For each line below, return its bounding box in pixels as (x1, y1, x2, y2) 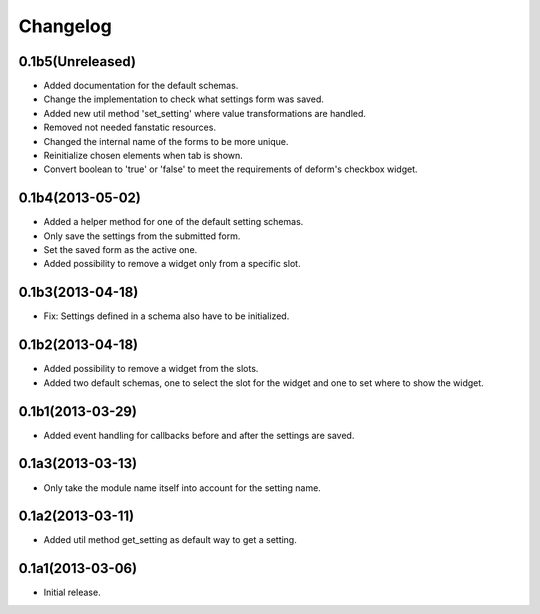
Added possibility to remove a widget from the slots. (43, 363, 259, 375)
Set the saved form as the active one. (43, 244, 198, 256)
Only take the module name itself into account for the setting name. (43, 481, 322, 494)
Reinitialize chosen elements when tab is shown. (43, 150, 244, 162)
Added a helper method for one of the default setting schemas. (43, 216, 304, 228)
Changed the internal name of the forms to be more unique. (43, 135, 289, 147)
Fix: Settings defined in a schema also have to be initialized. (43, 310, 290, 322)
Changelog (18, 15, 112, 37)
